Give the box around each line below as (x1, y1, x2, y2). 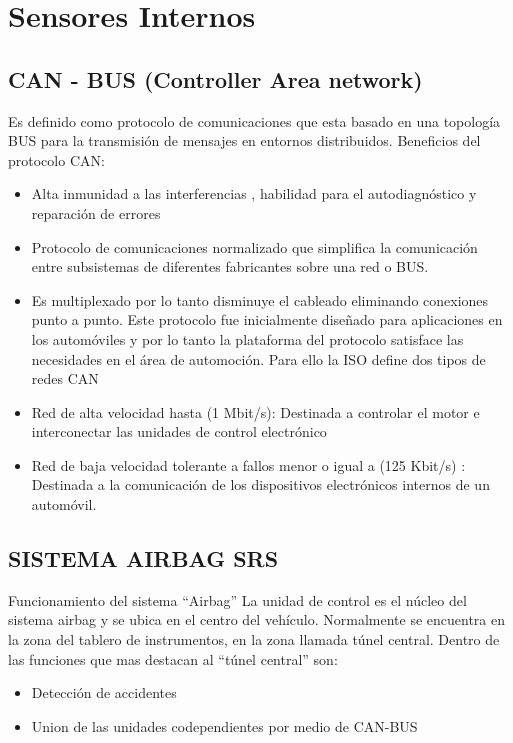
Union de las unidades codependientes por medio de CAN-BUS (31, 715, 418, 736)
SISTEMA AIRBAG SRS (8, 543, 279, 574)
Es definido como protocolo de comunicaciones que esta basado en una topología (8, 110, 501, 131)
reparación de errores (31, 202, 161, 223)
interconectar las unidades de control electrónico (31, 421, 327, 442)
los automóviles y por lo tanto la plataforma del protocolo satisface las (31, 328, 464, 349)
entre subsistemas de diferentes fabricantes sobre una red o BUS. (31, 256, 429, 277)
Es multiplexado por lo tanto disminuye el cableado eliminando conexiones (31, 289, 489, 310)
